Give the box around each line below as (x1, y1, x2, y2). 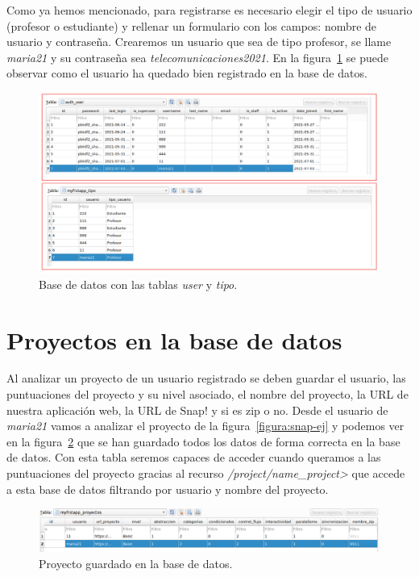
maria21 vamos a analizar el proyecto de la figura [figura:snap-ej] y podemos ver (6, 417, 404, 434)
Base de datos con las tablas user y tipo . (39, 275, 238, 292)
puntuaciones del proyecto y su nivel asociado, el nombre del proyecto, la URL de (6, 386, 409, 403)
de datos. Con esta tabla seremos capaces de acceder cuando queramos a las (6, 449, 381, 466)
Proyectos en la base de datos (6, 323, 342, 356)
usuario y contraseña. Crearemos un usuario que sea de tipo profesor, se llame (6, 33, 392, 50)
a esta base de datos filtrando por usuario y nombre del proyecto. (6, 480, 329, 497)
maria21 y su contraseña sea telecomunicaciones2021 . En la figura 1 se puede (6, 48, 388, 65)
